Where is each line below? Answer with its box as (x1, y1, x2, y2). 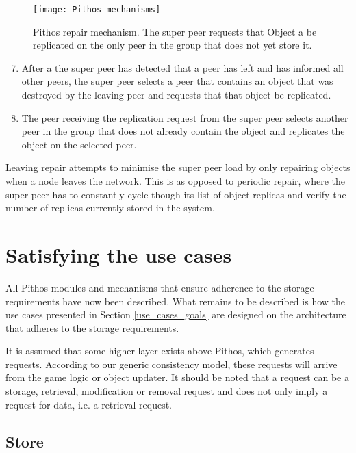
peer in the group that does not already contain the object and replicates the (21, 124, 345, 138)
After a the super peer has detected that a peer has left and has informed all (21, 60, 344, 75)
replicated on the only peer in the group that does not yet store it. (33, 38, 312, 52)
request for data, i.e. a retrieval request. (5, 397, 173, 411)
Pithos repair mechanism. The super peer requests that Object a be (33, 24, 317, 38)
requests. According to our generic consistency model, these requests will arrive (5, 357, 338, 371)
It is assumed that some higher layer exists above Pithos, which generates (5, 344, 314, 358)
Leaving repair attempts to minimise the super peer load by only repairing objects (5, 160, 351, 174)
